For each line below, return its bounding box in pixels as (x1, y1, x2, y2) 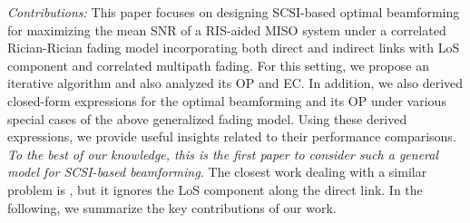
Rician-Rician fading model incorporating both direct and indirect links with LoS (7, 38, 460, 57)
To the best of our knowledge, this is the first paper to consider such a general (7, 144, 439, 163)
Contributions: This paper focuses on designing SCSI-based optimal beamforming (7, 3, 460, 21)
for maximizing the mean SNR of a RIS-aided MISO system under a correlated (7, 20, 446, 39)
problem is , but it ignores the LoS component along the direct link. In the (7, 179, 423, 199)
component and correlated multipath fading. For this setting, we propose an (7, 55, 429, 74)
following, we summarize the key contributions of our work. (7, 198, 337, 217)
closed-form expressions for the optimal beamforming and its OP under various (7, 91, 446, 110)
